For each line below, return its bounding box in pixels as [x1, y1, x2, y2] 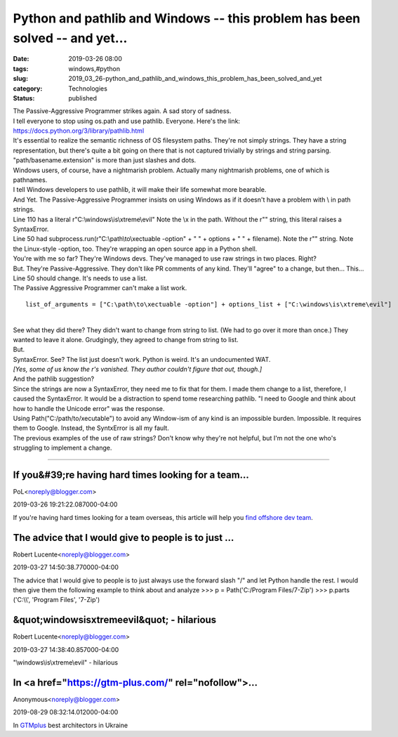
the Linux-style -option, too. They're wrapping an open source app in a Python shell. [13, 244, 258, 253]
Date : [13, 55, 29, 63]
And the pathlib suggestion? [13, 374, 95, 383]
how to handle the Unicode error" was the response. [13, 404, 165, 412]
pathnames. [13, 176, 48, 184]
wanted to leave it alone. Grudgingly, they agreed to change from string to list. [13, 335, 239, 344]
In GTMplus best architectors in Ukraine [13, 721, 128, 729]
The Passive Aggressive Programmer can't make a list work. [13, 284, 187, 292]
